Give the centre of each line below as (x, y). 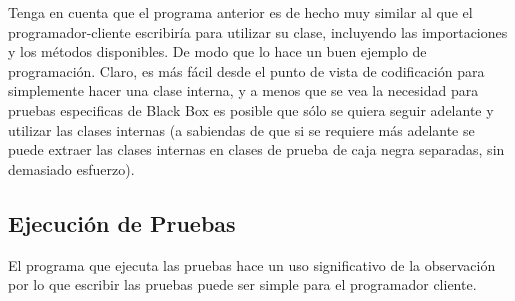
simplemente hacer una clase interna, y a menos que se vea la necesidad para (243, 90)
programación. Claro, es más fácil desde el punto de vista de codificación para (246, 70)
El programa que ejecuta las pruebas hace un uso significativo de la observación (252, 264)
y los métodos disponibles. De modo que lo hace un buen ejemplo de (217, 51)
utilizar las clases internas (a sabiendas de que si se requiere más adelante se (241, 129)
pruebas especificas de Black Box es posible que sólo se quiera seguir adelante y (251, 109)
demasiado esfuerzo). (71, 168)
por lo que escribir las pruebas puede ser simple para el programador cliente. (242, 284)
